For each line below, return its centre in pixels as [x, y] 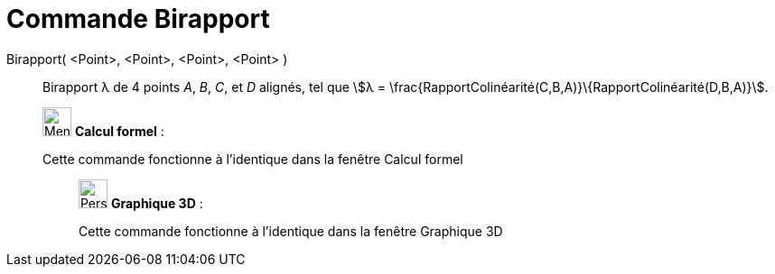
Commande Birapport [138, 19]
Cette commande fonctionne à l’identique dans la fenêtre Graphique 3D [291, 231]
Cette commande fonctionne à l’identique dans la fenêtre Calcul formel [253, 159]
